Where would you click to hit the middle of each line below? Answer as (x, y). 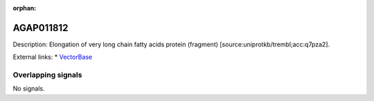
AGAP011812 (41, 28)
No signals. (29, 89)
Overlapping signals (47, 75)
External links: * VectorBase (53, 57)
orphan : (25, 8)
